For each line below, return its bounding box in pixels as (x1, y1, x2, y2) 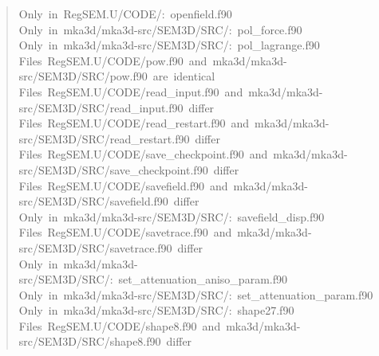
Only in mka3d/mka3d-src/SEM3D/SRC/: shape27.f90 (18, 302, 294, 319)
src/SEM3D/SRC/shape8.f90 (18, 333, 161, 350)
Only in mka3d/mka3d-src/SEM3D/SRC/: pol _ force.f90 (18, 21, 302, 37)
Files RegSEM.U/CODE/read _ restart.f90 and (18, 115, 250, 131)
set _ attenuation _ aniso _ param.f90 (118, 271, 287, 288)
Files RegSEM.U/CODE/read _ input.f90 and (18, 83, 243, 100)
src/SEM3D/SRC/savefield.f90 (18, 193, 168, 209)
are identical (152, 68, 215, 84)
